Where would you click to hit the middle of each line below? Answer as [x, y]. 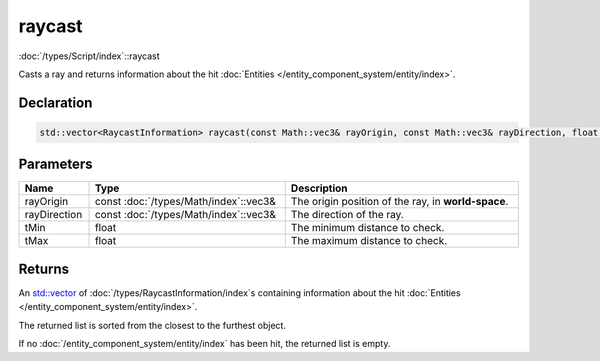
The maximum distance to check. [369, 241]
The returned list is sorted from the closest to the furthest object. [152, 325]
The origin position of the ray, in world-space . [399, 202]
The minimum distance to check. [367, 228]
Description [319, 188]
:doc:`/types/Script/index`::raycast [89, 56]
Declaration [55, 102]
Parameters [55, 164]
